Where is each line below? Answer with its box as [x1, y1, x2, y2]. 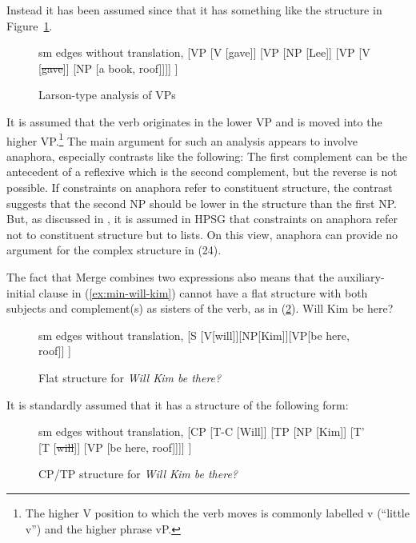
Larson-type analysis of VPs [38, 86, 176, 103]
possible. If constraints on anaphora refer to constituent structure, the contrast [6, 179, 393, 195]
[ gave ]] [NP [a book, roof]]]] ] [38, 59, 178, 76]
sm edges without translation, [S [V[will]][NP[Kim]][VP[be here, [38, 326, 350, 343]
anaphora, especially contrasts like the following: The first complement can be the [6, 147, 407, 164]
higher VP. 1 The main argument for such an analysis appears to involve [6, 130, 358, 149]
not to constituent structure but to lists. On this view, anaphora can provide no [6, 226, 398, 242]
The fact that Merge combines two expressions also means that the [6, 268, 334, 285]
